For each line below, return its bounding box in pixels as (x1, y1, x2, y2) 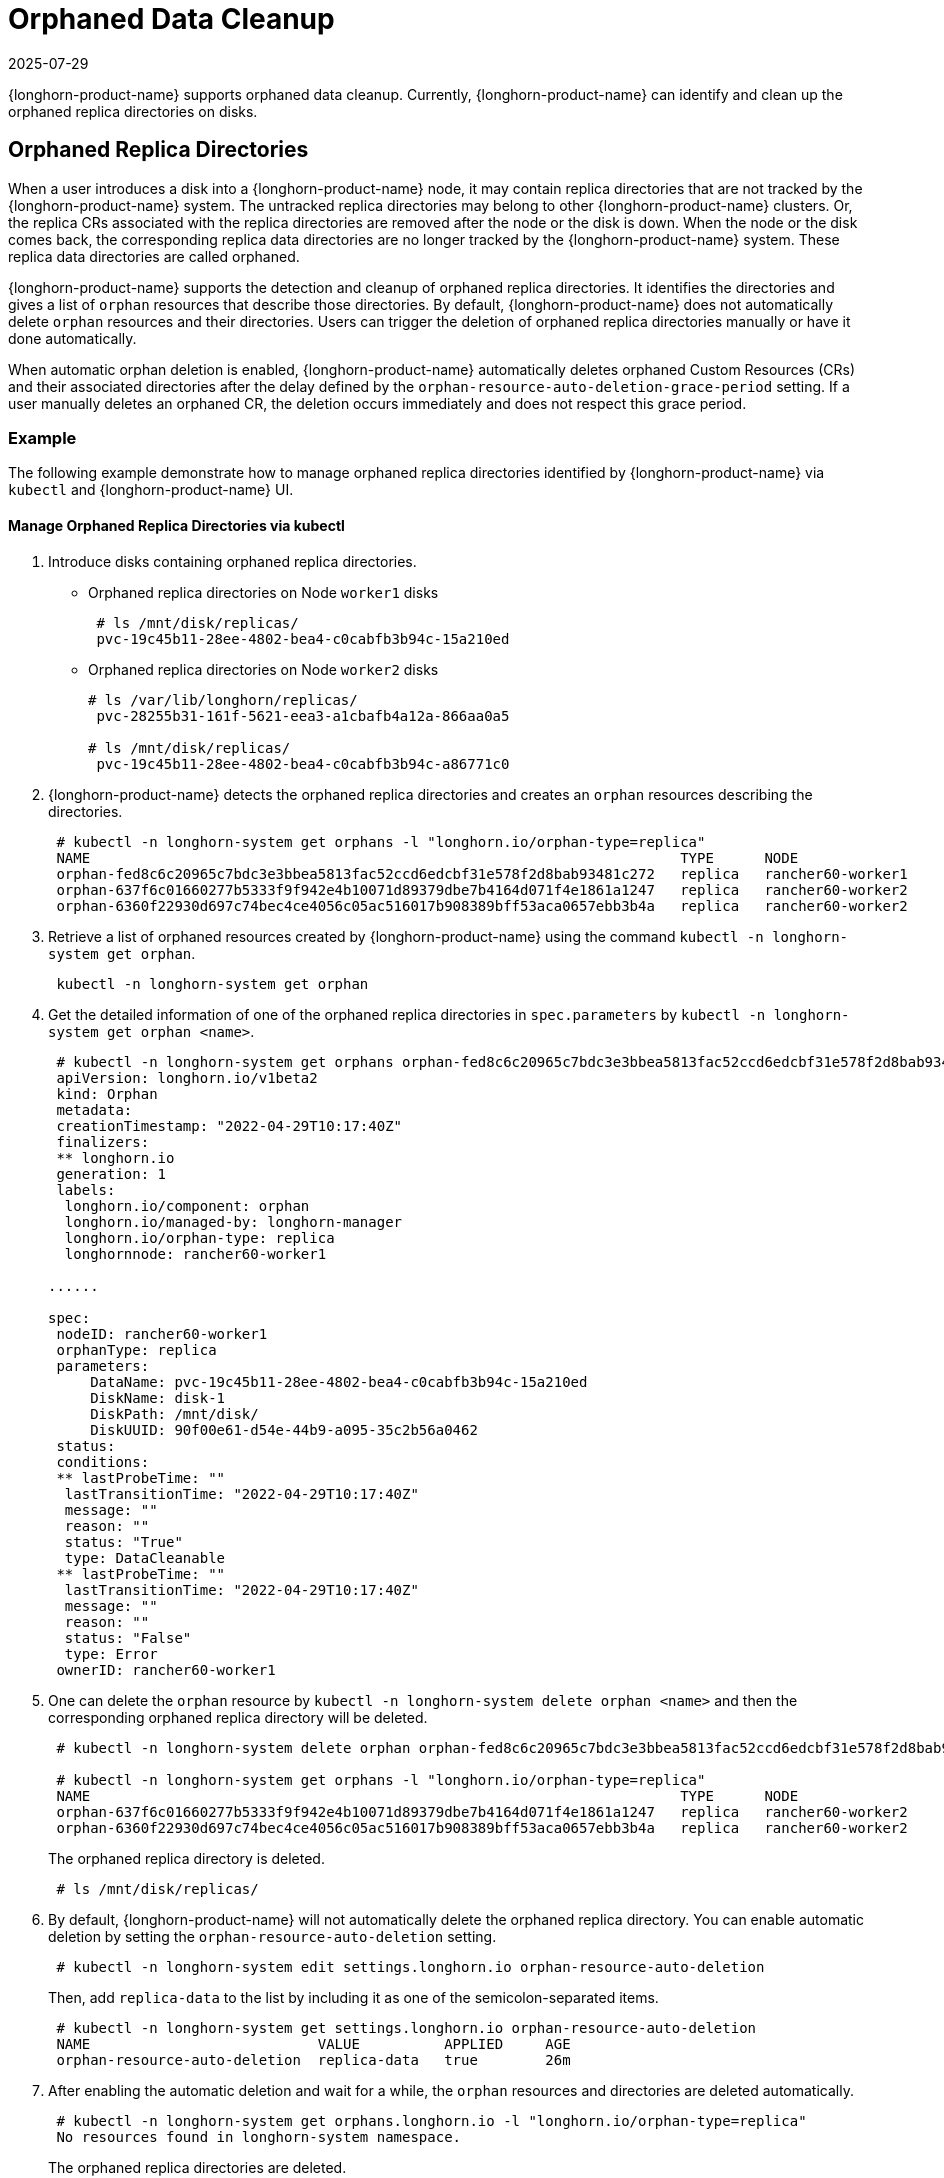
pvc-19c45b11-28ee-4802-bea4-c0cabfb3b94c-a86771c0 (96, 755, 510, 772)
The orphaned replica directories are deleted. (48, 2158, 347, 2176)
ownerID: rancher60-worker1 (56, 1661, 276, 1678)
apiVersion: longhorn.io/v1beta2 (56, 1069, 318, 1086)
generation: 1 (56, 1165, 167, 1182)
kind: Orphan (56, 1085, 158, 1102)
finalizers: (56, 1133, 150, 1150)
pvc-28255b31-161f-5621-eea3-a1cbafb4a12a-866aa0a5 (96, 707, 510, 724)
